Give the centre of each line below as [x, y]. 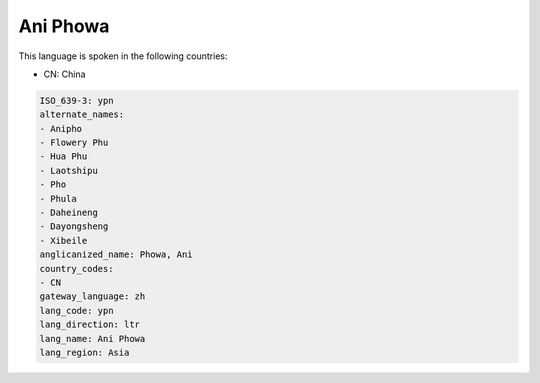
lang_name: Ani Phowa [92, 338]
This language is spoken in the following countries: [123, 56]
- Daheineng [69, 213]
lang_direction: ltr [89, 324]
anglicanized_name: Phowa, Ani [116, 254]
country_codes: [76, 268]
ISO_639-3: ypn [76, 100]
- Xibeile [63, 240]
